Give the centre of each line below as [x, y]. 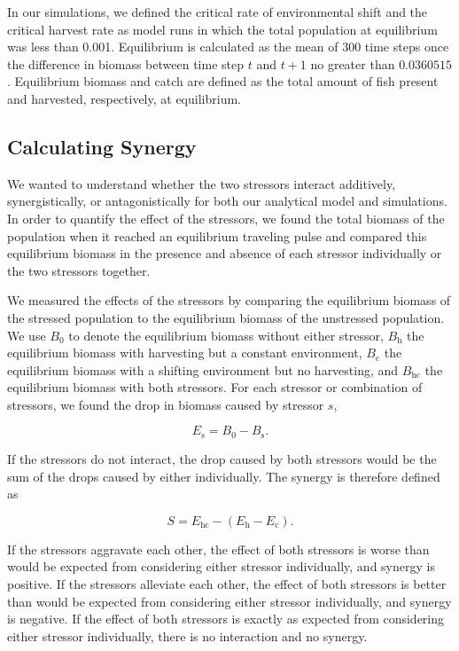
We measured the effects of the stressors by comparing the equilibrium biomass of [229, 300]
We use [27, 335]
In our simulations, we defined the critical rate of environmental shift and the [218, 12]
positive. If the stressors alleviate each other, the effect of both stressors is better [227, 583]
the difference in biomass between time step [125, 63]
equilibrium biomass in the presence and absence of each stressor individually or [225, 253]
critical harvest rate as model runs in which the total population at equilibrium [222, 29]
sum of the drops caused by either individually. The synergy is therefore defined [224, 476]
